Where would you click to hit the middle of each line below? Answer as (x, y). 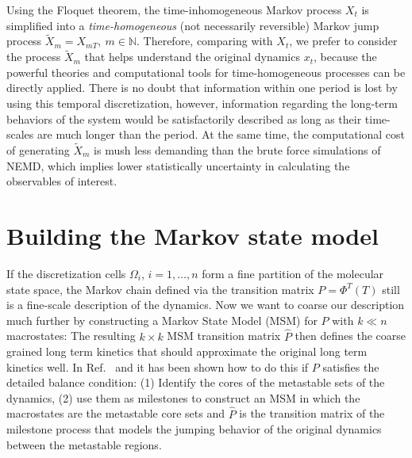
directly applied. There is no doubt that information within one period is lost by (202, 88)
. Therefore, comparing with (204, 41)
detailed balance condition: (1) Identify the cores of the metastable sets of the (196, 382)
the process (34, 57)
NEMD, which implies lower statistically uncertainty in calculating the (178, 165)
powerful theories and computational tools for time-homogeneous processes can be (206, 72)
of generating (38, 150)
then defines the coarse (350, 336)
